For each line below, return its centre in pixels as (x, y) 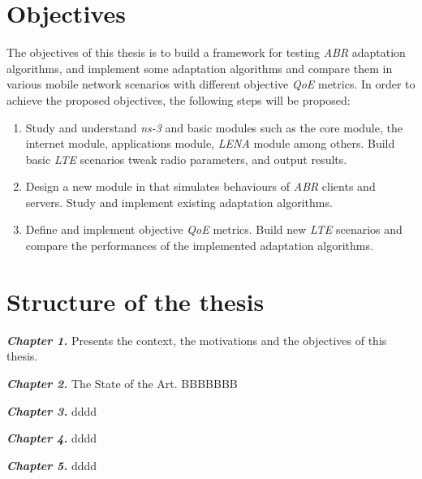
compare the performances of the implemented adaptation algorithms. (199, 246)
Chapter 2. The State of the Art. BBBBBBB (122, 383)
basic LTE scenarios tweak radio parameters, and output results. (186, 159)
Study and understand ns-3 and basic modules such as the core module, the (214, 127)
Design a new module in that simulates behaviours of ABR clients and (200, 186)
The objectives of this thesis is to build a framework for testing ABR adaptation (206, 52)
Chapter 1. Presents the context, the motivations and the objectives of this (197, 340)
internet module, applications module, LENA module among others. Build (210, 143)
